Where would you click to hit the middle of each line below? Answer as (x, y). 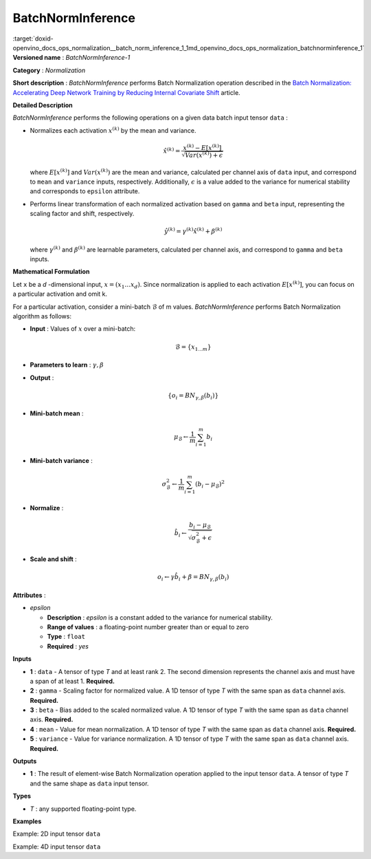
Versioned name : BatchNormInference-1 (71, 58)
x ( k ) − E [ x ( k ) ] (202, 147)
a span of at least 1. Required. (72, 681)
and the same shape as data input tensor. (89, 783)
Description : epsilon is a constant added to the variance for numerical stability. (160, 617)
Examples (27, 821)
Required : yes (68, 646)
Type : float (66, 637)
